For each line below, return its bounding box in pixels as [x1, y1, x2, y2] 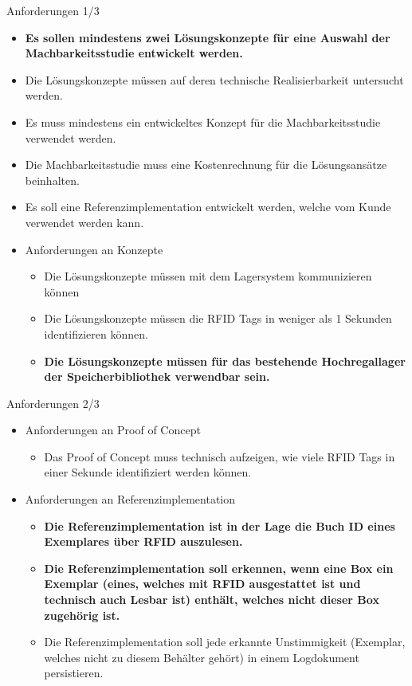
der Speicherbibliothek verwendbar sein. [44, 368, 270, 385]
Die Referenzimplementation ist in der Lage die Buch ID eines [44, 517, 395, 534]
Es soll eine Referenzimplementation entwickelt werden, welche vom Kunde [25, 198, 391, 215]
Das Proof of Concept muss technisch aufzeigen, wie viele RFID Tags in [44, 448, 395, 465]
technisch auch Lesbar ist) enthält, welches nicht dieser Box [44, 591, 379, 608]
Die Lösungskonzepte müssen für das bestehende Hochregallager [44, 352, 406, 369]
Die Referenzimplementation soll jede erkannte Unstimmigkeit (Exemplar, [44, 633, 406, 650]
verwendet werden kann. [25, 214, 144, 230]
